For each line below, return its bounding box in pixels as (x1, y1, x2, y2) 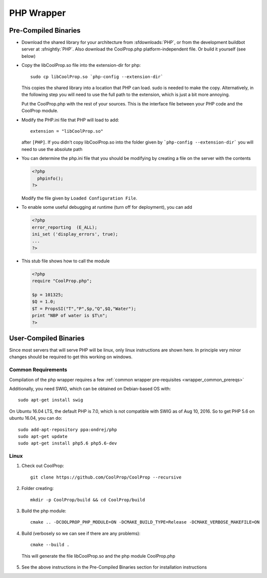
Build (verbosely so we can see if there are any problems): (21, 530, 141, 536)
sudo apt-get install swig (18, 397, 84, 403)
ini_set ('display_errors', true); (32, 232, 118, 237)
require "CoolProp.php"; (32, 278, 92, 284)
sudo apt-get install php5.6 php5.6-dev (18, 440, 117, 446)
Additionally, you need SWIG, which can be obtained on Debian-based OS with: (9, 385, 171, 391)
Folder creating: (21, 485, 54, 491)
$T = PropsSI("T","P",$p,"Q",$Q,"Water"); (32, 306, 136, 311)
